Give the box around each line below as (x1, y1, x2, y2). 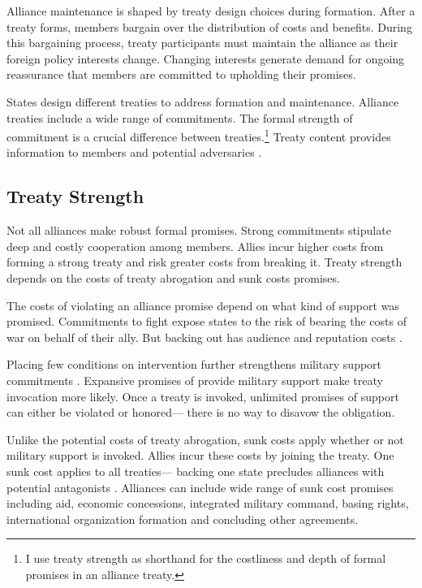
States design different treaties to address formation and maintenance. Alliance (6, 93, 399, 110)
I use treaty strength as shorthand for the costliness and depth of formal (25, 550, 386, 567)
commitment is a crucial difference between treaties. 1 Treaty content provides (6, 126, 391, 145)
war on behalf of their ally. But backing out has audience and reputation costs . (6, 328, 403, 345)
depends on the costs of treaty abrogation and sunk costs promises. (6, 269, 340, 286)
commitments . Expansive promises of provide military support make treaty (6, 371, 383, 388)
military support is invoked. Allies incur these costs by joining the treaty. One (6, 447, 394, 464)
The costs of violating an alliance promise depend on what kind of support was (6, 296, 399, 313)
